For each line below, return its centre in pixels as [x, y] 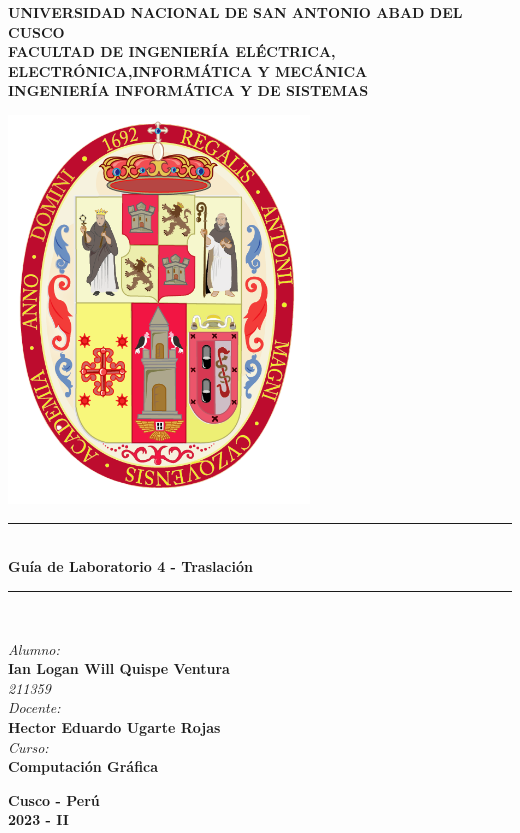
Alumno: [34, 648]
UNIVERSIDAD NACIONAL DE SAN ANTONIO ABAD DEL [235, 12]
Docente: [34, 707]
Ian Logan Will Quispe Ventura [119, 668]
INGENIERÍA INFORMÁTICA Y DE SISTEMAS [188, 90]
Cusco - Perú [54, 799]
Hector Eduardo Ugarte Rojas [114, 727]
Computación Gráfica [83, 766]
